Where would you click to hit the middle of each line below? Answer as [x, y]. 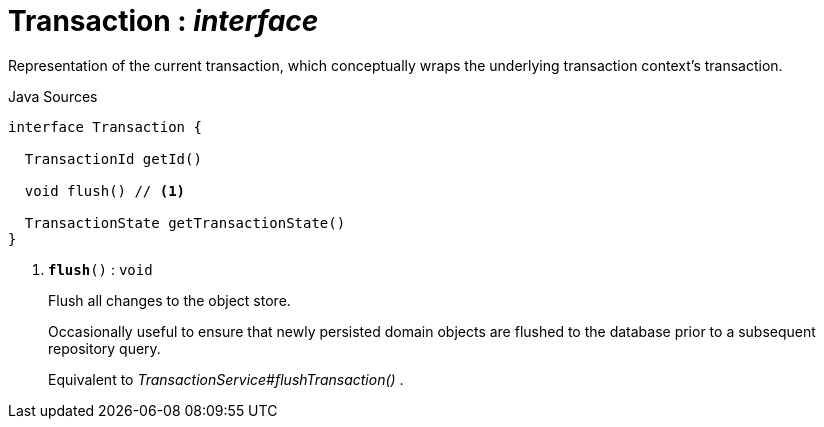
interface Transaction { [105, 126]
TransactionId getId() [113, 158]
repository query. [104, 348]
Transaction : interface [163, 21]
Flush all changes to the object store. [169, 300]
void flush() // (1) [105, 190]
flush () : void [100, 269]
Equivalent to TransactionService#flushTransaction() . [226, 379]
